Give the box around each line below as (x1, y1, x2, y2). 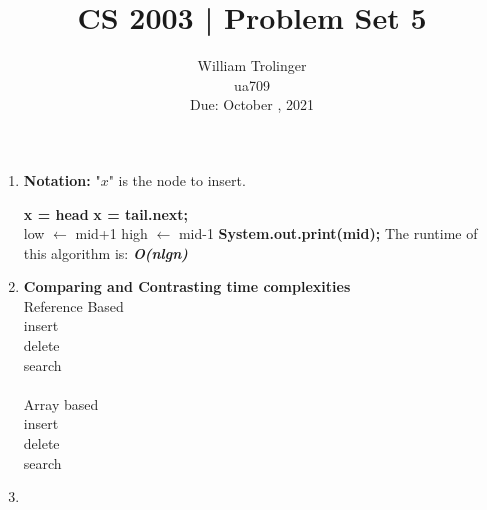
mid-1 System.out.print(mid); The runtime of (178, 223, 478, 244)
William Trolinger (197, 55, 307, 76)
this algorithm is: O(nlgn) (23, 242, 188, 263)
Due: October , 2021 (190, 94, 314, 115)
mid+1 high (75, 223, 148, 244)
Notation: (23, 169, 91, 190)
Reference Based (23, 295, 124, 316)
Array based (23, 393, 99, 414)
